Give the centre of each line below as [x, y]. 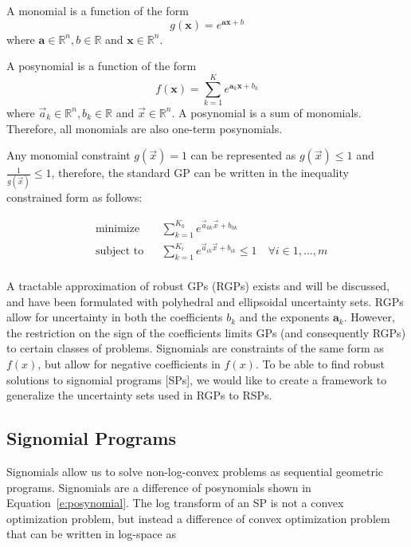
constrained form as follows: [74, 197]
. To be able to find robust [320, 364]
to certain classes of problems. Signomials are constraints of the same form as [195, 348]
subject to [119, 252]
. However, [369, 317]
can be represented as [243, 155]
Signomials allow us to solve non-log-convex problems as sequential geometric [195, 471]
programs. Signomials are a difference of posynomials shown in [159, 487]
